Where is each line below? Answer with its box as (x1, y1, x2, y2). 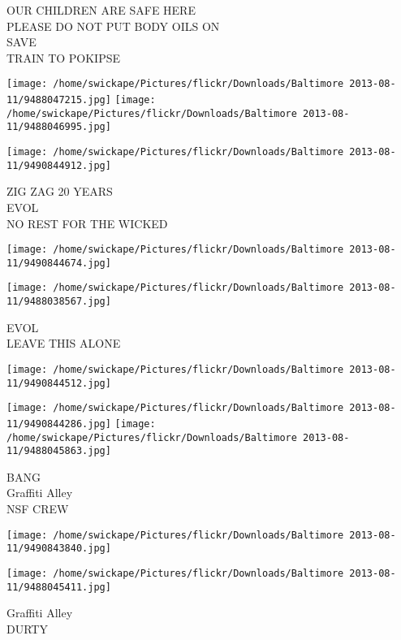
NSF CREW (6, 500, 69, 517)
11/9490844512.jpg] (6, 377, 111, 389)
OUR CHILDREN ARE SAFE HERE (6, 2, 196, 18)
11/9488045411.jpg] (6, 581, 111, 593)
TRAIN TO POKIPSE (6, 49, 121, 66)
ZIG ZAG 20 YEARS (6, 183, 113, 200)
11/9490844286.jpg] (6, 417, 111, 430)
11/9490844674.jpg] (6, 257, 111, 269)
